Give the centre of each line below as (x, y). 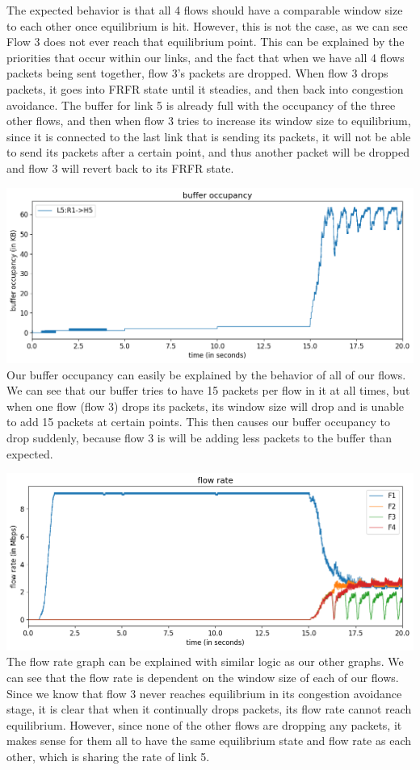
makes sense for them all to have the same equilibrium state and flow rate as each (209, 741)
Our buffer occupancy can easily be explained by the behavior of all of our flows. (206, 374)
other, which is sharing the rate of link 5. (108, 756)
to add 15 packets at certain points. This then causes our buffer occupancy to (198, 422)
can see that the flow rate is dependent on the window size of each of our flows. (203, 677)
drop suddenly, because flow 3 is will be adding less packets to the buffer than (199, 437)
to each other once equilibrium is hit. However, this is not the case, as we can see (207, 25)
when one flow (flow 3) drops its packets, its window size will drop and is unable (206, 406)
